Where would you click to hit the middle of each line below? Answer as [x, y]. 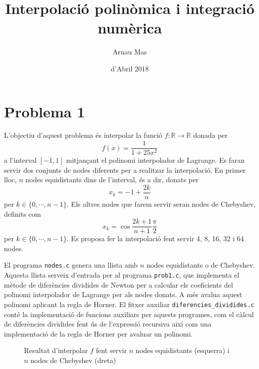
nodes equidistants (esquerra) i [182, 350]
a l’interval [20, 160]
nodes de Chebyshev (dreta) [73, 360]
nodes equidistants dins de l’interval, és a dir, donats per [112, 180]
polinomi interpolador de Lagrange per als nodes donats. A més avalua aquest [123, 294]
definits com [22, 213]
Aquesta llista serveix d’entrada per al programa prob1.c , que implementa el [122, 275]
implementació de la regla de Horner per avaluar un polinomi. [99, 333]
